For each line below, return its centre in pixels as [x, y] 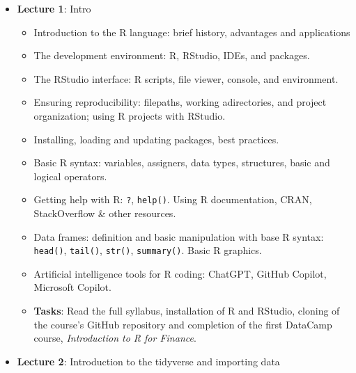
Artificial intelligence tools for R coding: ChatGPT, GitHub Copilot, [180, 273]
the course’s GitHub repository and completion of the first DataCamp [183, 324]
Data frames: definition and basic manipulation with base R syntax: [179, 236]
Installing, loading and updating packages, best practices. [156, 139]
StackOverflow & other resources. [105, 213]
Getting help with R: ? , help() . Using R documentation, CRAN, [173, 199]
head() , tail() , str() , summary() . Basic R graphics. [148, 250]
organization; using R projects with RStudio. [130, 115]
